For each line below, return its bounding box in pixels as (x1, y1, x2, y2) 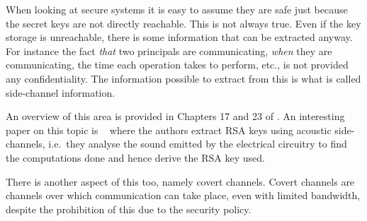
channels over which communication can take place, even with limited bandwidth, (6, 188, 361, 203)
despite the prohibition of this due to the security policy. (6, 201, 252, 216)
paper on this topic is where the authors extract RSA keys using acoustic (6, 122, 332, 137)
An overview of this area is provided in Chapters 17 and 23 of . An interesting (6, 109, 345, 124)
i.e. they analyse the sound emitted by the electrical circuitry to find (48, 136, 347, 151)
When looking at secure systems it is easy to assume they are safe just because (6, 2, 348, 16)
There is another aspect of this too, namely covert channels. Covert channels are (6, 174, 355, 189)
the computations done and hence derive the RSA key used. (6, 150, 265, 165)
